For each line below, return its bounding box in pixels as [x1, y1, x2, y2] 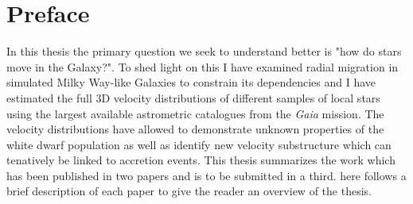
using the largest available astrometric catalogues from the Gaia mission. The [6, 105, 384, 121]
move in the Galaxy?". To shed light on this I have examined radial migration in [6, 58, 399, 75]
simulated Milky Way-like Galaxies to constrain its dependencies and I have [6, 74, 376, 90]
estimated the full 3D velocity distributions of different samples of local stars [6, 89, 380, 106]
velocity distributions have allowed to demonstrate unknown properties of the [6, 121, 384, 137]
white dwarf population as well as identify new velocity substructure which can [6, 136, 392, 152]
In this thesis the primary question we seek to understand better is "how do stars [6, 43, 402, 60]
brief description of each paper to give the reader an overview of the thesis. [6, 183, 372, 199]
